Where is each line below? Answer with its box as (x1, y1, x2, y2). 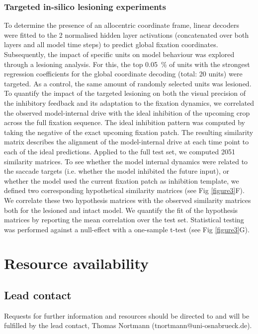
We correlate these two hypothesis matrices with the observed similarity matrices (4, 195, 251, 205)
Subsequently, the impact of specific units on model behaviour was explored (4, 49, 235, 59)
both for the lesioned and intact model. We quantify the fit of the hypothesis (4, 204, 238, 215)
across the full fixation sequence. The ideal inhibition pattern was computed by (4, 117, 245, 128)
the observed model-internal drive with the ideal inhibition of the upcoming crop (4, 107, 250, 118)
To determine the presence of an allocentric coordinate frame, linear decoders (4, 20, 239, 30)
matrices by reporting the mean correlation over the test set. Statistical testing (4, 214, 244, 225)
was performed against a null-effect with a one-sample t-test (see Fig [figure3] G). (4, 224, 250, 234)
